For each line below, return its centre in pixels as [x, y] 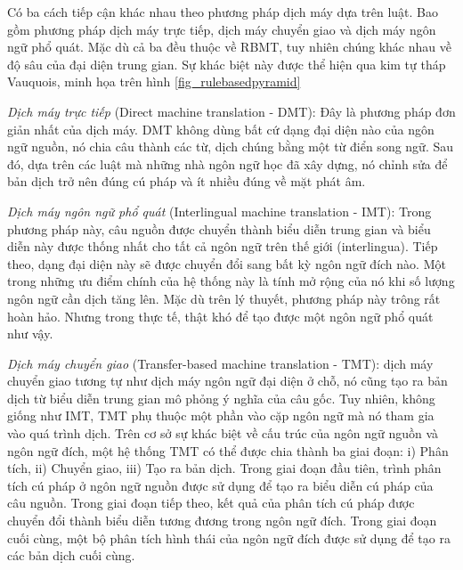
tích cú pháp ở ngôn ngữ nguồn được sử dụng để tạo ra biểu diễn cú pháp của [220, 485]
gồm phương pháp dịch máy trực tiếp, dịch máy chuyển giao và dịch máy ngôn [222, 29]
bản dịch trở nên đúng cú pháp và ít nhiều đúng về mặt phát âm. [187, 181]
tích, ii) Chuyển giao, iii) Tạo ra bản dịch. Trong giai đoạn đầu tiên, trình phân [224, 468]
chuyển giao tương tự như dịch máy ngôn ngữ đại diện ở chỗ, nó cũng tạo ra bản [227, 381]
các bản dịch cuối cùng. [71, 555]
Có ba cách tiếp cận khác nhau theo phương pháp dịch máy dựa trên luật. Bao [223, 12]
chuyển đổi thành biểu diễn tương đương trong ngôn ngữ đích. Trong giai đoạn [222, 521]
